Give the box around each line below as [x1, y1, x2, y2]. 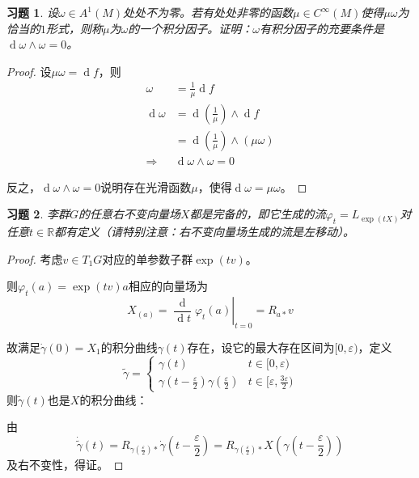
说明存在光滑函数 [100, 178, 192, 195]
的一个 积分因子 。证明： [128, 19, 253, 36]
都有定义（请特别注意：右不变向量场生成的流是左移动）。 [54, 223, 355, 240]
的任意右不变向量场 [78, 205, 180, 222]
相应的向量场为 [128, 277, 208, 294]
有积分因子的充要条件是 [259, 19, 384, 36]
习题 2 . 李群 [6, 205, 70, 222]
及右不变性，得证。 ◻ [6, 455, 124, 472]
